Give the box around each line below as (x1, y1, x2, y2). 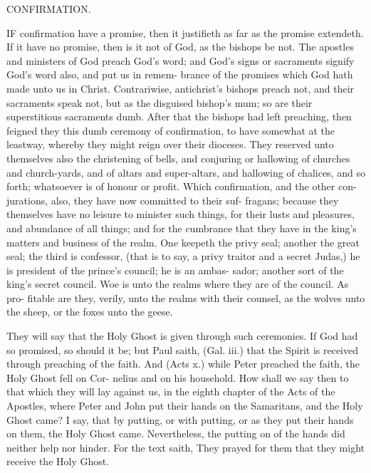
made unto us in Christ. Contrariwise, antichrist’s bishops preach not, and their (6, 80, 355, 95)
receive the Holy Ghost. (6, 454, 110, 469)
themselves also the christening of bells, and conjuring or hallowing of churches (6, 150, 350, 165)
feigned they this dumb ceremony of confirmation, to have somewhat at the (6, 123, 335, 137)
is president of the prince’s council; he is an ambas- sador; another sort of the (6, 262, 344, 277)
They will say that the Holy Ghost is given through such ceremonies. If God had (6, 328, 358, 343)
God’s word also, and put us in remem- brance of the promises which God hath (6, 67, 353, 82)
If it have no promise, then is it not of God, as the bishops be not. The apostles (6, 39, 354, 54)
